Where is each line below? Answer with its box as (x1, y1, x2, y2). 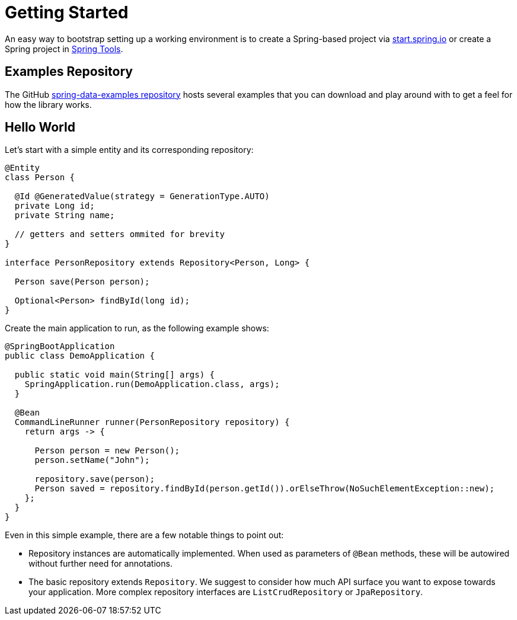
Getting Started (5, 2, 129, 23)
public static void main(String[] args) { (14, 370, 215, 380)
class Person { (5, 172, 75, 183)
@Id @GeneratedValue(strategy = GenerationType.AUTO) (14, 191, 270, 202)
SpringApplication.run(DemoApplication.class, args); (24, 379, 280, 389)
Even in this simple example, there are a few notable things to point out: (5, 530, 284, 541)
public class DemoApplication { (5, 351, 155, 361)
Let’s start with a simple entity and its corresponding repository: (5, 145, 254, 155)
